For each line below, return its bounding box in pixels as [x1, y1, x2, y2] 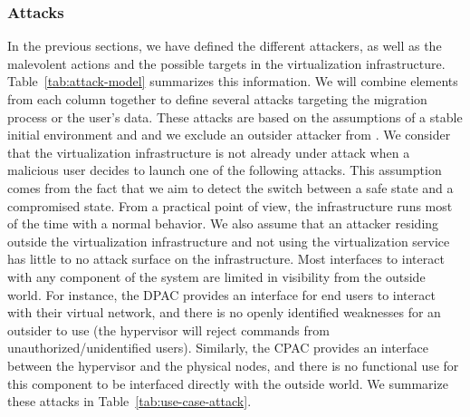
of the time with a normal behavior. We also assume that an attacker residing [7, 214, 439, 233]
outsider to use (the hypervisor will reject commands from [7, 320, 330, 339]
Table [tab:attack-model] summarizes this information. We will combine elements [7, 72, 458, 91]
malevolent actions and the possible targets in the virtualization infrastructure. [7, 53, 446, 73]
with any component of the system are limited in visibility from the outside [7, 267, 426, 286]
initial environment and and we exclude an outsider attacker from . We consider [7, 125, 451, 144]
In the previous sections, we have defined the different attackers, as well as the [7, 36, 442, 55]
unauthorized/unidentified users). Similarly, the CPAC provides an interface [7, 338, 429, 357]
